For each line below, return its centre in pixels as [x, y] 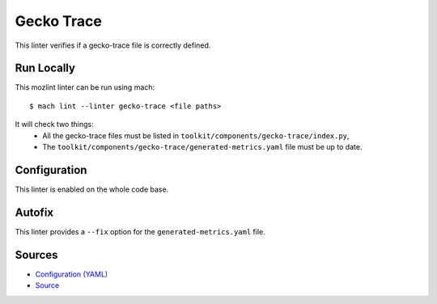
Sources [36, 255]
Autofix [34, 212]
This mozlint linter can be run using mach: [85, 87]
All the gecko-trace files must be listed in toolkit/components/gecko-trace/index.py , [196, 135]
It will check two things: [54, 125]
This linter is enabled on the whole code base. [92, 189]
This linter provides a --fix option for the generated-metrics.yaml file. [140, 231]
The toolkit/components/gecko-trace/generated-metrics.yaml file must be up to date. [202, 147]
